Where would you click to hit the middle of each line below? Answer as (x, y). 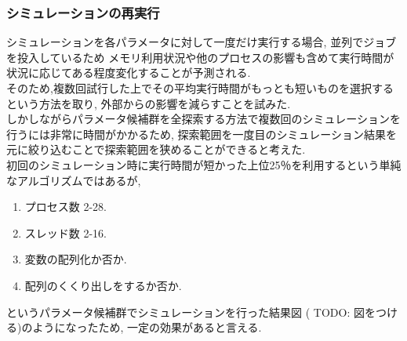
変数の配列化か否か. (76, 259)
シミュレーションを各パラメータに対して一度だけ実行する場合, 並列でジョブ (202, 42)
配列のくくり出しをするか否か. (103, 285)
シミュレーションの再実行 (83, 12)
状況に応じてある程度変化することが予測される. (129, 73)
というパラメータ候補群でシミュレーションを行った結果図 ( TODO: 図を (191, 312)
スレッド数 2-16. (66, 232)
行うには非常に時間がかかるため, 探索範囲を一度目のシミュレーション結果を (202, 134)
